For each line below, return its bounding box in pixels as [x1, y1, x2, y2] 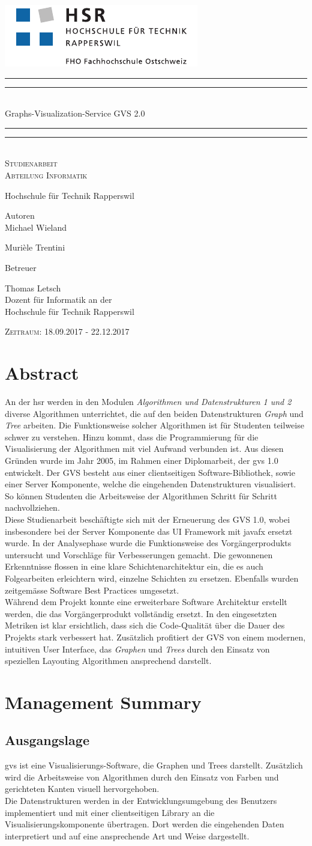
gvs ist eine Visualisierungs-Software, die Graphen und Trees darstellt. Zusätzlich [5, 759, 303, 771]
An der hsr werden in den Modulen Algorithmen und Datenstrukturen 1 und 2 [5, 395, 292, 408]
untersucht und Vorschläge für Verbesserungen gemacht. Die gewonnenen [5, 548, 273, 561]
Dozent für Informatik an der [5, 293, 112, 306]
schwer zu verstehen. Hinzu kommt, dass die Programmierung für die [5, 430, 259, 443]
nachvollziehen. [5, 501, 60, 514]
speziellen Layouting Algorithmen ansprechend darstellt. [5, 654, 212, 667]
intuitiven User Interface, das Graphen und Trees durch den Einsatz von [5, 642, 270, 655]
